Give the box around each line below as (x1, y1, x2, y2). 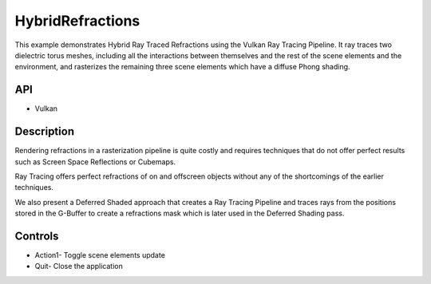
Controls (14, 229, 59, 243)
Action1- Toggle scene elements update (34, 250, 165, 259)
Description (14, 124, 75, 139)
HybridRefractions (14, 12, 140, 30)
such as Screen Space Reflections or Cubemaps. (14, 156, 176, 167)
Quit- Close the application (34, 262, 123, 271)
